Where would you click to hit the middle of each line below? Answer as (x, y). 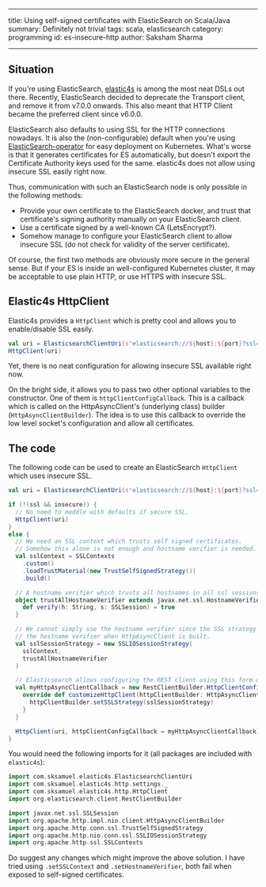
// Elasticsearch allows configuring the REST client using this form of (139, 680)
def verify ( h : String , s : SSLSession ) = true (99, 607)
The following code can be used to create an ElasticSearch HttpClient (123, 468)
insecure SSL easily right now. (57, 171)
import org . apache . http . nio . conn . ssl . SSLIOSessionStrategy (108, 835)
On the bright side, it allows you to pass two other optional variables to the (129, 390)
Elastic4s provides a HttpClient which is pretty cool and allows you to (122, 320)
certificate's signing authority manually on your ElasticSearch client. (131, 219)
